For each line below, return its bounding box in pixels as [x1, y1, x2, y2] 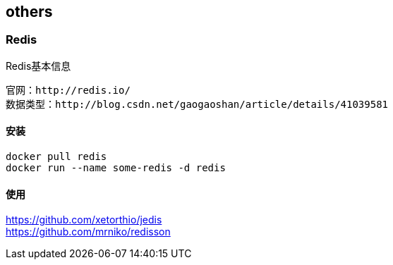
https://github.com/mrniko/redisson [6, 226, 171, 238]
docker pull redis [6, 151, 107, 163]
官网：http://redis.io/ [6, 84, 131, 96]
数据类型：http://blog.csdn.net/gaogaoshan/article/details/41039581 [6, 98, 389, 110]
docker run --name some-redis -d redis [6, 162, 226, 174]
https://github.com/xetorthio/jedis [6, 214, 162, 226]
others [6, 3, 53, 20]
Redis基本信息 [6, 59, 71, 72]
